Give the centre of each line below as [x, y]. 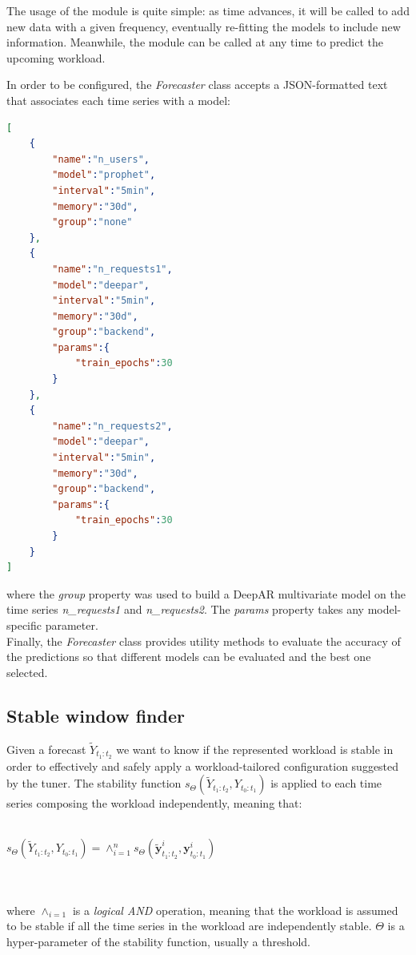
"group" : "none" [92, 222]
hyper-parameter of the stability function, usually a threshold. [159, 941]
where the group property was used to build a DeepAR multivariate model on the [206, 593]
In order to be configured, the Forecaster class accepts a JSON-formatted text [197, 85]
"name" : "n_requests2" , [112, 426]
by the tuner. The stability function [94, 783]
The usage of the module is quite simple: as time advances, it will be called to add [208, 10]
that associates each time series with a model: [118, 100]
